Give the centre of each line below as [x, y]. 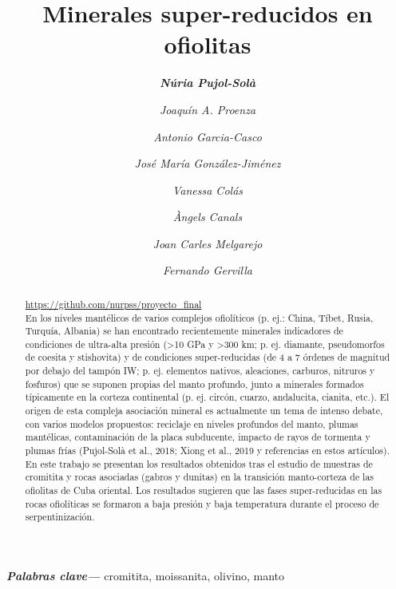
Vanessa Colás [208, 190]
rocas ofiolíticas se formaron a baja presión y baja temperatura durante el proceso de [202, 503]
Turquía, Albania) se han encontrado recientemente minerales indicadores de [184, 331]
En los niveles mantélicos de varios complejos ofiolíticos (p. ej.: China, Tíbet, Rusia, [199, 317]
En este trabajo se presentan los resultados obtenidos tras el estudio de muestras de [199, 463]
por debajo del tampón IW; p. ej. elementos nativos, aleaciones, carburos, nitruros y [200, 371]
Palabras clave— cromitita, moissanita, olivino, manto [146, 576]
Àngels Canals [208, 217]
